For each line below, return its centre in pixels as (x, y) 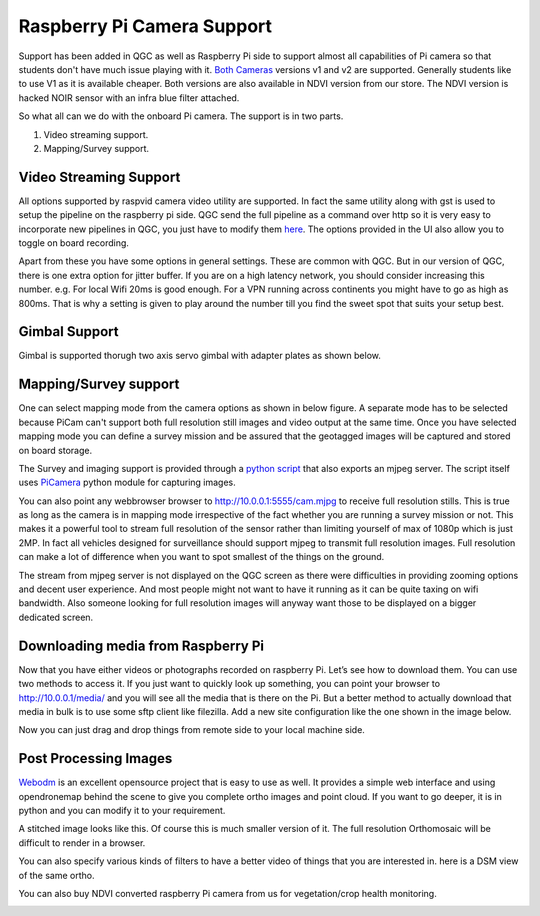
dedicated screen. (56, 617)
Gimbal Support (68, 331)
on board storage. (55, 450)
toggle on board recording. (74, 242)
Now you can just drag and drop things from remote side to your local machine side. (191, 730)
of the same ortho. (56, 875)
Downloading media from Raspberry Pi (141, 645)
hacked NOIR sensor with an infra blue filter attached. (129, 97)
